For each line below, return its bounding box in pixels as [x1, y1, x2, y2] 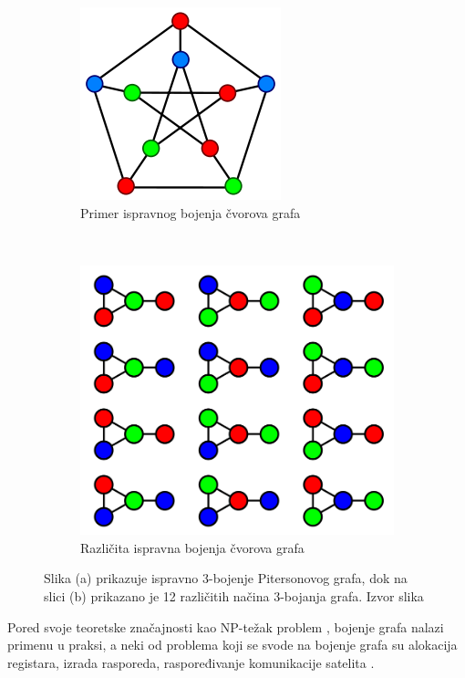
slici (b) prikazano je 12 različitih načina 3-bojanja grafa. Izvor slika [44, 586, 424, 605]
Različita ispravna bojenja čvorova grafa [80, 537, 305, 557]
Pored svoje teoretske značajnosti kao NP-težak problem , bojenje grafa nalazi [7, 617, 444, 636]
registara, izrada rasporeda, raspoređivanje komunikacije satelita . [7, 652, 375, 672]
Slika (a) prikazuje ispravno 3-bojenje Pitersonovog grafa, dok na [44, 568, 408, 588]
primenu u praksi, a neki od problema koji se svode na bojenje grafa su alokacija [7, 635, 458, 654]
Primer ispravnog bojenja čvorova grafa [80, 203, 301, 222]
